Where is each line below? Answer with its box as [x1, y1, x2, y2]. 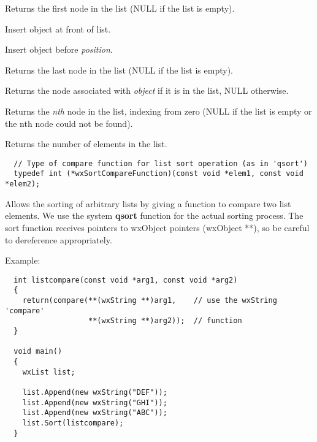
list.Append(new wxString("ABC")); [22, 408, 167, 417]
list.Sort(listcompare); [22, 418, 124, 427]
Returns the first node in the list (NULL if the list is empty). [5, 2, 235, 14]
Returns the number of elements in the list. [5, 137, 167, 150]
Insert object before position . [5, 43, 113, 56]
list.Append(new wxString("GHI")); [22, 398, 167, 407]
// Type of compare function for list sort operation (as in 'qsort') [13, 159, 308, 168]
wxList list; [22, 367, 75, 376]
